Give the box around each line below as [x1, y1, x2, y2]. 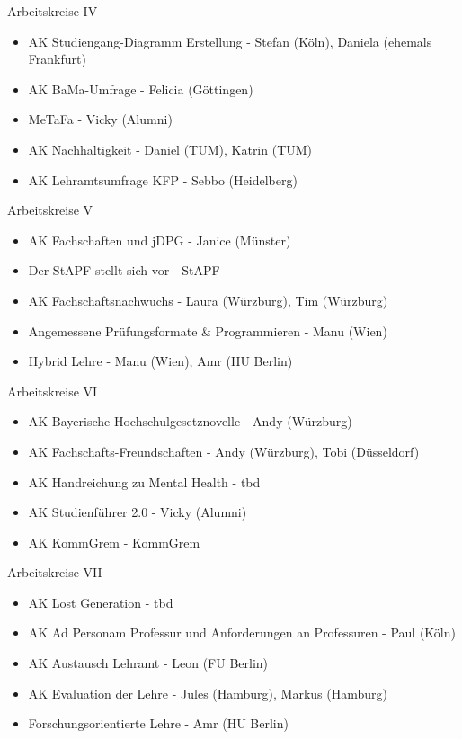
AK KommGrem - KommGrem [28, 532, 200, 551]
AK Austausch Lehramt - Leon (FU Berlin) [28, 654, 269, 672]
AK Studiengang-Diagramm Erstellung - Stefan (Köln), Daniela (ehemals [28, 31, 432, 50]
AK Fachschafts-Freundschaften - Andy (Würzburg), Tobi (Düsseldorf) [28, 441, 420, 460]
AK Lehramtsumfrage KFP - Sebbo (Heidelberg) [28, 170, 298, 189]
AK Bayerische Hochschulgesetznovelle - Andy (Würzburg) [28, 412, 352, 431]
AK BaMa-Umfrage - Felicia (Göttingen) [28, 79, 253, 98]
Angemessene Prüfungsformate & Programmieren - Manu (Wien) [28, 321, 387, 340]
